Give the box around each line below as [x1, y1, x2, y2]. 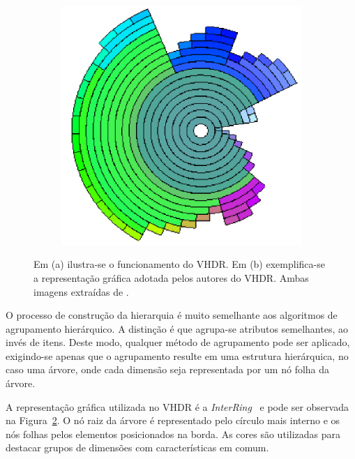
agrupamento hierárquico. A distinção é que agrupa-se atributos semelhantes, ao [6, 321, 348, 336]
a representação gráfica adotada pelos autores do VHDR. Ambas [33, 270, 309, 285]
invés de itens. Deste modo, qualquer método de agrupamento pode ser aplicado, [6, 335, 350, 349]
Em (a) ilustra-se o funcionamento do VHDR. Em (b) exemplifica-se [33, 257, 325, 271]
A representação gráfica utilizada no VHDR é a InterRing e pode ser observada [6, 399, 349, 414]
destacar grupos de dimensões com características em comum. [6, 440, 269, 455]
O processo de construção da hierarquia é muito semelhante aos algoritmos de [6, 308, 338, 322]
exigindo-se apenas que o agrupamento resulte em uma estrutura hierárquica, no [6, 348, 349, 363]
